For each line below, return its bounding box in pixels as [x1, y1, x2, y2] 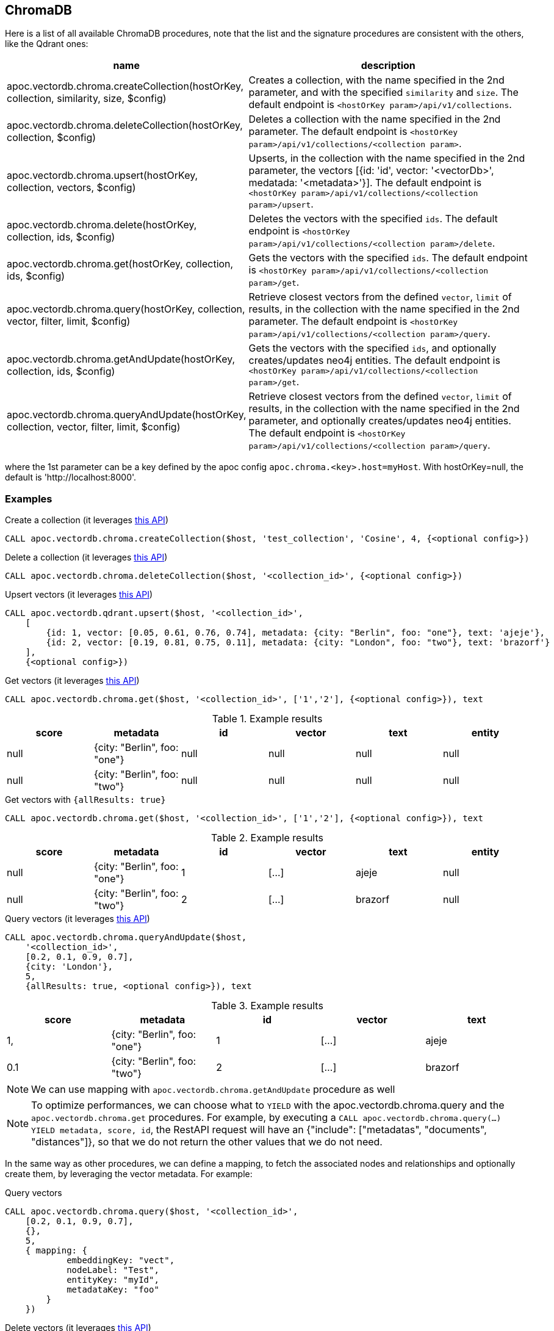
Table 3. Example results [211, 999, 323, 1012]
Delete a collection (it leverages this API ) [5, 552, 168, 563]
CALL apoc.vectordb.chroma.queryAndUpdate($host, [5, 932, 247, 943]
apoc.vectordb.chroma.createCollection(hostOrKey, [7, 80, 244, 93]
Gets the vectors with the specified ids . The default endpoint [248, 252, 528, 264]
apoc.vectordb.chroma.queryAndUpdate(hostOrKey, [7, 408, 246, 421]
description [361, 59, 415, 72]
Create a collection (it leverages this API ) [5, 515, 168, 526]
